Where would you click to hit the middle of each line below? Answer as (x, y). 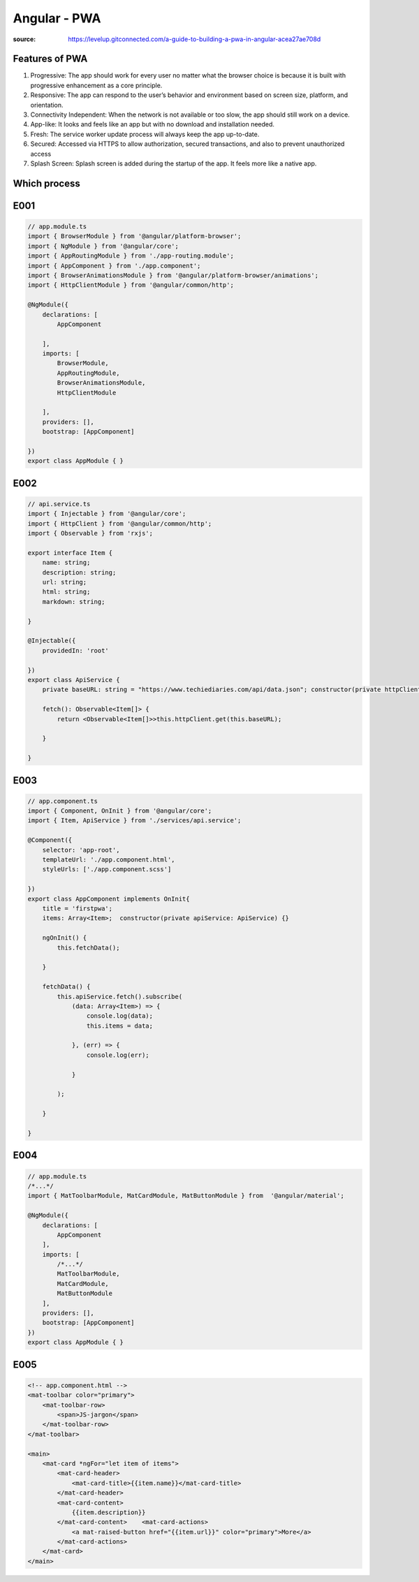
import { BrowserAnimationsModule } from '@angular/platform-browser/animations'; (173, 275)
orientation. (47, 105)
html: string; (66, 592)
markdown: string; (74, 601)
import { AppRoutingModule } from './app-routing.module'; (131, 256)
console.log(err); (118, 1055)
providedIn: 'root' (76, 650)
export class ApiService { (74, 680)
